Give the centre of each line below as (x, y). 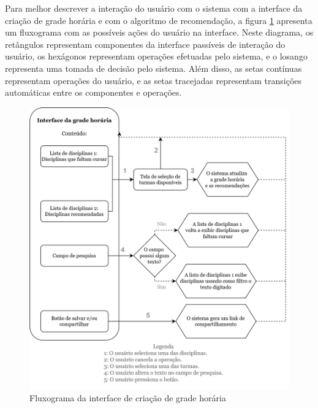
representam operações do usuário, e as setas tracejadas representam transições (153, 80)
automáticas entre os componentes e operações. (93, 92)
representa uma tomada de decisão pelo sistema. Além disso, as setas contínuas (153, 68)
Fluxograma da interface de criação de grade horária (128, 398)
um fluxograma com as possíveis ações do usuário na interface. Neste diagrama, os (159, 32)
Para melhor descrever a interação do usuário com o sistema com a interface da (154, 8)
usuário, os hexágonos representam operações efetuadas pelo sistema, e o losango (156, 56)
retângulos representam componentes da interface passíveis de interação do (145, 44)
